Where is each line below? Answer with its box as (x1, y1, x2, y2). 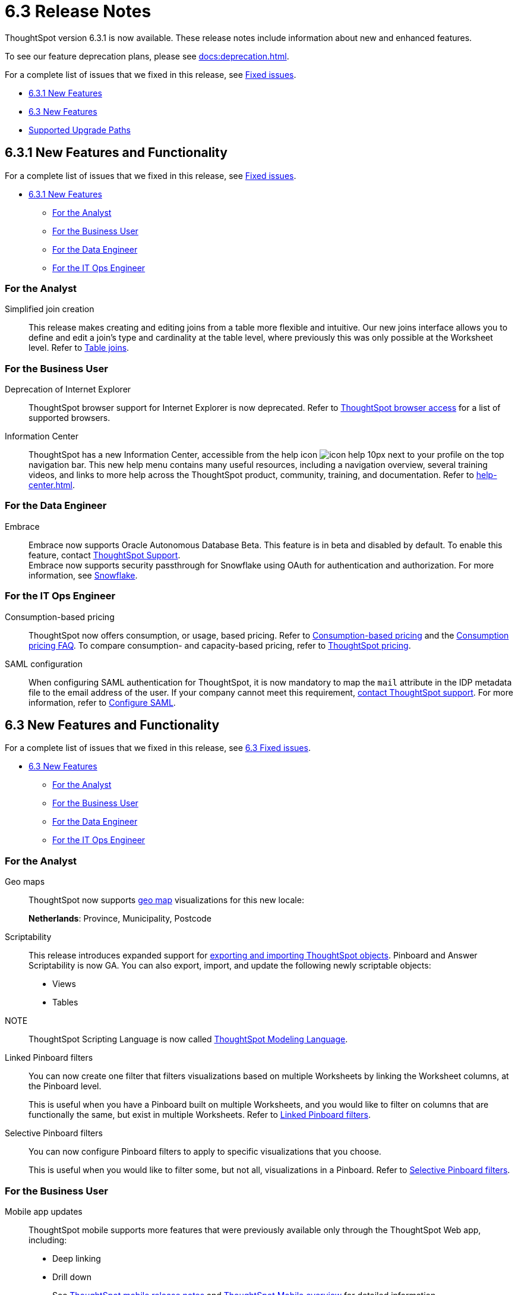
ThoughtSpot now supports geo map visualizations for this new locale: (29, 895, 304, 906)
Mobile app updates (5, 1206, 83, 1217)
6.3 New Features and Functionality (5, 718, 220, 733)
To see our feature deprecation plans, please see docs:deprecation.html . (5, 51, 289, 61)
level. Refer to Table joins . (29, 342, 129, 353)
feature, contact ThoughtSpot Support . (29, 549, 181, 560)
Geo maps (5, 876, 45, 887)
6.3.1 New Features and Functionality (5, 145, 228, 161)
